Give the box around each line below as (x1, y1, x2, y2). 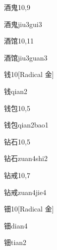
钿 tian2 (4, 237, 27, 247)
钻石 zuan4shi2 (4, 153, 48, 163)
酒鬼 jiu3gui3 (4, 18, 42, 29)
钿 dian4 (4, 220, 28, 230)
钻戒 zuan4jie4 (4, 186, 47, 197)
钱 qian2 (4, 85, 28, 96)
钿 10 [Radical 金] (4, 203, 54, 214)
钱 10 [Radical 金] (4, 69, 54, 79)
